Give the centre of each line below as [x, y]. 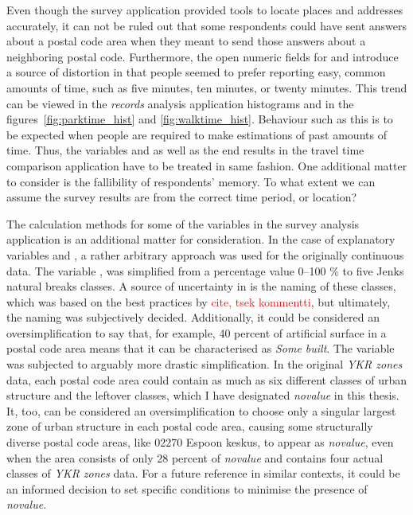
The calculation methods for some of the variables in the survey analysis [183, 223]
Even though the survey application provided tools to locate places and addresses [205, 10]
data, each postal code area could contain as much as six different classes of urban [207, 379]
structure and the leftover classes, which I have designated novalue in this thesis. [203, 395]
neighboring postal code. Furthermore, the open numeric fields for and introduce [203, 56]
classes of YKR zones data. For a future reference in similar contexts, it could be [203, 473]
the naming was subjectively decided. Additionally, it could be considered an [193, 317]
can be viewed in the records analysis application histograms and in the [180, 103]
